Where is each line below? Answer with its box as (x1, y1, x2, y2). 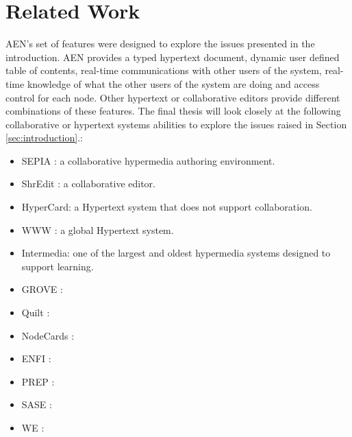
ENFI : (21, 351, 51, 366)
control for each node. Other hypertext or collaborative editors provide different (5, 90, 340, 104)
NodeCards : (21, 328, 75, 342)
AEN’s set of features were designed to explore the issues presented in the (5, 36, 315, 51)
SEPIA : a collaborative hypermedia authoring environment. (21, 153, 275, 167)
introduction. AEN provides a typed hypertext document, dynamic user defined (5, 49, 340, 64)
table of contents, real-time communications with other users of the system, (5, 63, 322, 78)
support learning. (21, 259, 94, 273)
